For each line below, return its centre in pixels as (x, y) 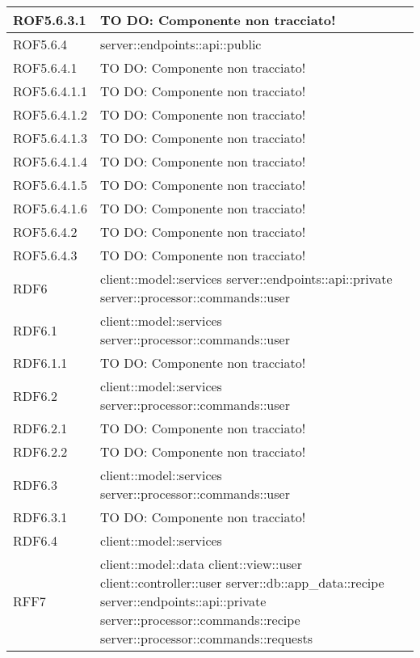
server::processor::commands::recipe (200, 620)
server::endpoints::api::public (181, 44)
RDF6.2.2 (40, 451)
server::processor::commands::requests (206, 638)
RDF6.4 (35, 540)
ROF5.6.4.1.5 (50, 185)
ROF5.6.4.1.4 (50, 161)
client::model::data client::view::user (201, 564)
